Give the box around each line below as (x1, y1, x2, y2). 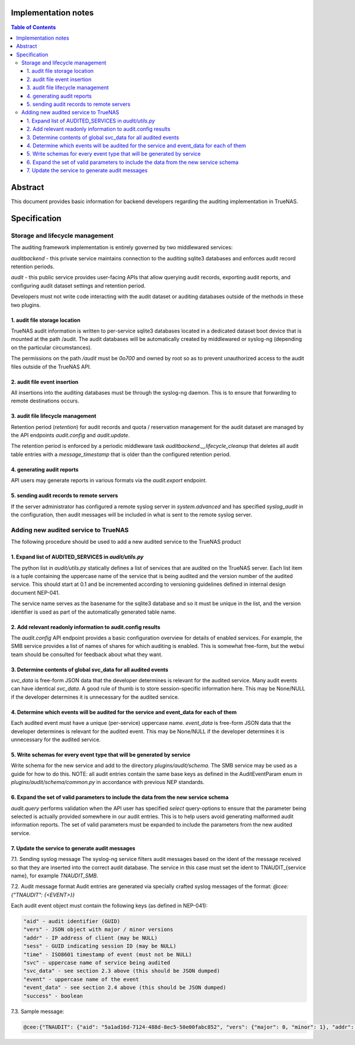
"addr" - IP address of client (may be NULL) (23, 934, 158, 941)
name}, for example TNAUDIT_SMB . (11, 872, 99, 879)
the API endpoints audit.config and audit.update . (11, 432, 130, 439)
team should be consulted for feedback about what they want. (11, 651, 163, 658)
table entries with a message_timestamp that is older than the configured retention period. (11, 450, 231, 458)
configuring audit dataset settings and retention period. (11, 282, 146, 289)
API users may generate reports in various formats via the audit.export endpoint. (11, 477, 207, 484)
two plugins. (11, 301, 41, 308)
